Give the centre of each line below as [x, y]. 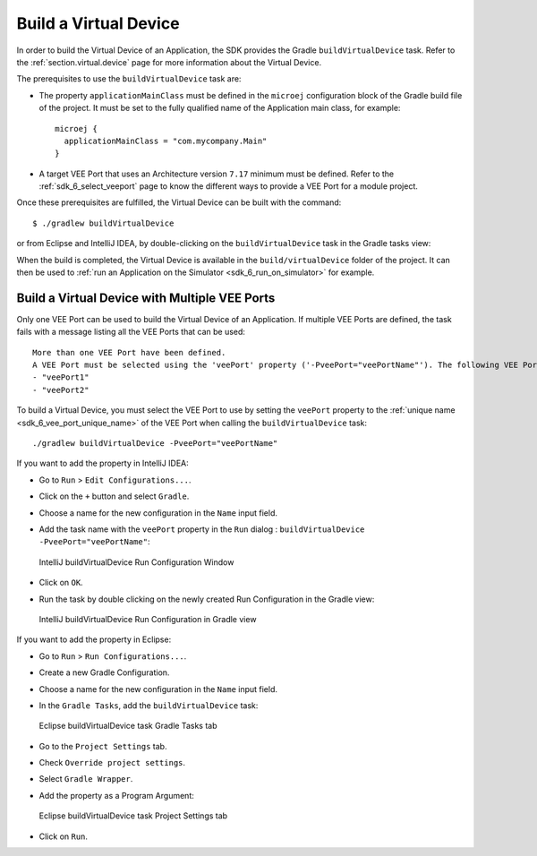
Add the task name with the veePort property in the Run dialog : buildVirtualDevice [202, 529]
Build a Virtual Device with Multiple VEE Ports [146, 298]
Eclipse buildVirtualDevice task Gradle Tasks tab [128, 726]
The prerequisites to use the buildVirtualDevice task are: [129, 79]
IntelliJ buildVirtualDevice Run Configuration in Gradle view [148, 619]
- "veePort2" [61, 390]
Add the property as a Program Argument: [116, 795]
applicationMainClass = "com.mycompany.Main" [166, 141]
